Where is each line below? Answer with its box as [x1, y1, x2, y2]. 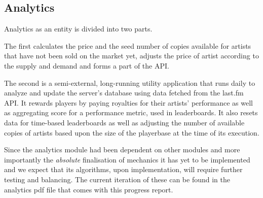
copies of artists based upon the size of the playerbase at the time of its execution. [4, 127, 259, 138]
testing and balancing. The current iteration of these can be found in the [4, 174, 230, 184]
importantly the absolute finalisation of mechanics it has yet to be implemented [4, 154, 250, 164]
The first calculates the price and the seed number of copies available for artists [4, 40, 251, 51]
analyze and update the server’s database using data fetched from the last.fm [4, 87, 244, 98]
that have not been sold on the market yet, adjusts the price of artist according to [4, 50, 259, 61]
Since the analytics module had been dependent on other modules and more [4, 144, 240, 155]
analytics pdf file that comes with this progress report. [4, 184, 173, 194]
